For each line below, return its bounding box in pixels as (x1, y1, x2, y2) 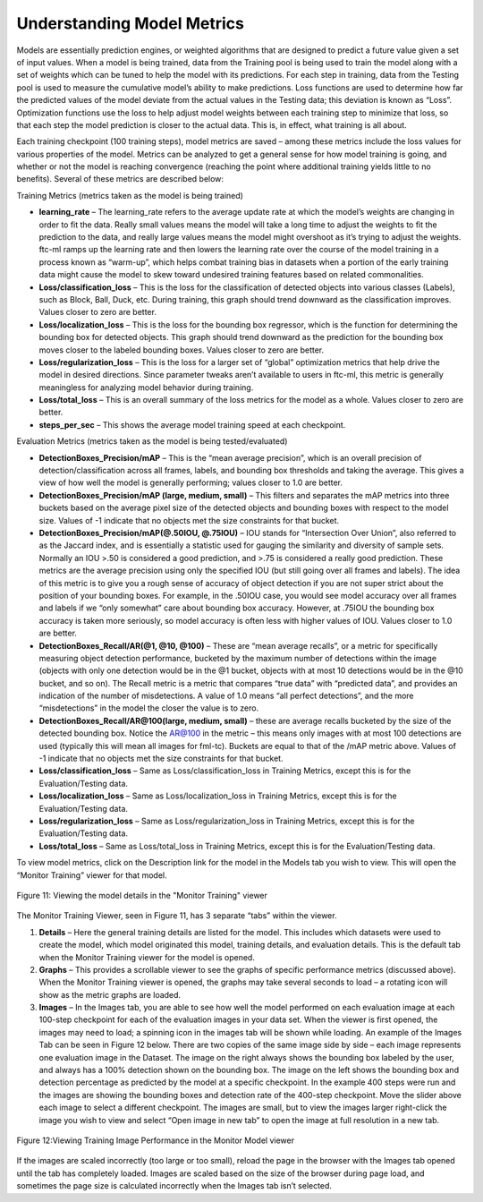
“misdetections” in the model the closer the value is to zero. (38, 703, 259, 713)
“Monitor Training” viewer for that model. (16, 869, 167, 881)
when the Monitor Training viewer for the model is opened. (38, 951, 255, 962)
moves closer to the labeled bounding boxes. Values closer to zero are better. (38, 345, 325, 355)
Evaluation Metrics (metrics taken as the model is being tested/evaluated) (16, 436, 288, 447)
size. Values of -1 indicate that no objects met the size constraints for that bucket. (38, 515, 340, 525)
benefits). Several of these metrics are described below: (16, 174, 224, 184)
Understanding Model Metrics (16, 13, 245, 33)
